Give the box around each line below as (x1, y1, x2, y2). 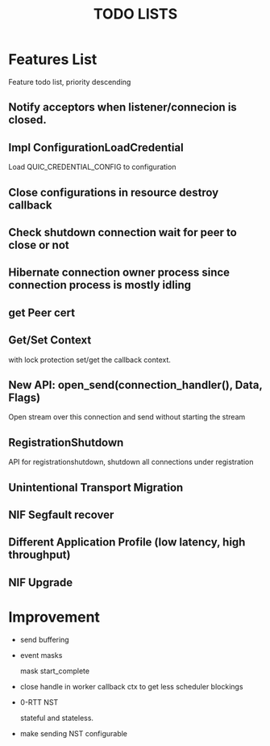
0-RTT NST (19, 697, 59, 707)
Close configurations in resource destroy (8, 185, 219, 199)
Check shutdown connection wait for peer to (8, 225, 238, 239)
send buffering (19, 634, 70, 644)
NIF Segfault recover (8, 508, 114, 521)
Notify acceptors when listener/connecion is (8, 100, 238, 114)
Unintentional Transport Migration (8, 480, 184, 494)
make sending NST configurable (19, 728, 127, 738)
